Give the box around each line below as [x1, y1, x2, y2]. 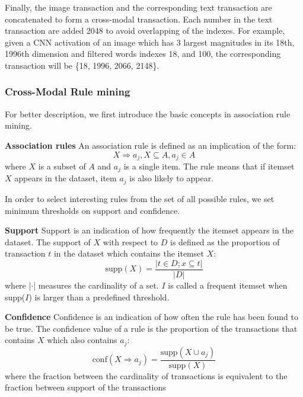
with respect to [103, 235, 158, 248]
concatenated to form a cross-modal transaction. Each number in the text [5, 12, 273, 25]
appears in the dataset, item [14, 172, 117, 184]
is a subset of [38, 160, 86, 172]
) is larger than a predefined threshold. [28, 290, 170, 303]
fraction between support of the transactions [5, 381, 166, 393]
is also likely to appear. [129, 172, 214, 184]
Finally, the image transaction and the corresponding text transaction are [5, 1, 272, 13]
